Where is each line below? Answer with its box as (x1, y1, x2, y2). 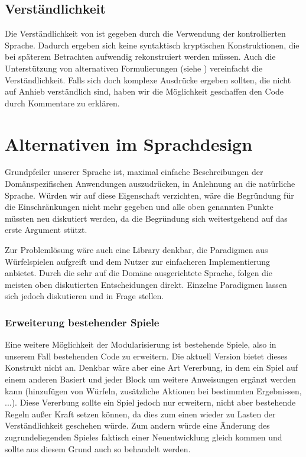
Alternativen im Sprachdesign (5, 131, 253, 155)
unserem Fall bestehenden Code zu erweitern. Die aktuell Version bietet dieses (5, 349, 288, 362)
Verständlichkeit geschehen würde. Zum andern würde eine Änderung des (5, 419, 270, 432)
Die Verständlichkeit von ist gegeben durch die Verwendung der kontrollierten (5, 27, 286, 40)
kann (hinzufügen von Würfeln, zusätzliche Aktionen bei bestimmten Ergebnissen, (5, 384, 302, 397)
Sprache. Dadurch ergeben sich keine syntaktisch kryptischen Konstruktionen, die (5, 38, 300, 51)
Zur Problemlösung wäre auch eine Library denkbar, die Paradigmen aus (5, 244, 268, 256)
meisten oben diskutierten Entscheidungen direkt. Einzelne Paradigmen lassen (5, 278, 287, 290)
